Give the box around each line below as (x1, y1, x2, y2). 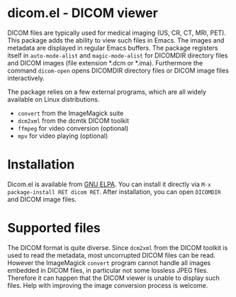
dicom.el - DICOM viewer (7, 5, 158, 21)
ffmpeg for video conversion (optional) (17, 124, 129, 132)
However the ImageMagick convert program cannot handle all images (7, 258, 211, 267)
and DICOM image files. (7, 195, 77, 203)
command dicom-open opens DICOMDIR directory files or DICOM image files (7, 66, 229, 75)
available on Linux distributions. (7, 94, 100, 104)
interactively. (7, 73, 45, 82)
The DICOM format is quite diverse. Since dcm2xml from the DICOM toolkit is (7, 243, 228, 252)
